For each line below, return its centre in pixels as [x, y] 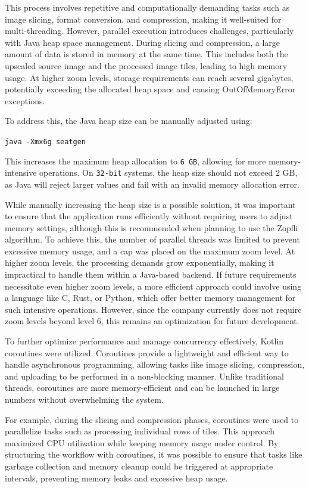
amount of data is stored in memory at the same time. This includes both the [146, 54]
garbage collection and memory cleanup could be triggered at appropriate [139, 466]
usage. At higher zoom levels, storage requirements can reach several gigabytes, [149, 77]
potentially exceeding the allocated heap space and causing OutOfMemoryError [150, 89]
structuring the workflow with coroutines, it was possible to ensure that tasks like [154, 454]
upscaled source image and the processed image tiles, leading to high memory [146, 65]
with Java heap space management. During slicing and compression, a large [143, 42]
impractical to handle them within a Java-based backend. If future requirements [151, 274]
